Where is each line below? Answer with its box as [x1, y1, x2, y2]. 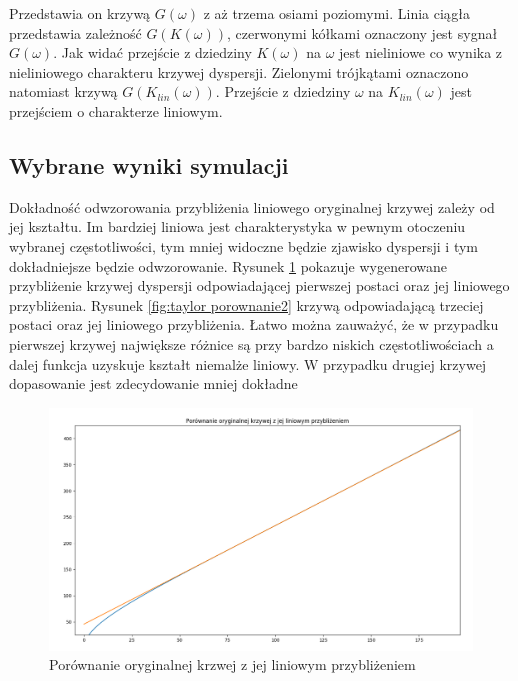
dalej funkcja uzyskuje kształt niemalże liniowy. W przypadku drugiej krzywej [9, 353, 487, 374]
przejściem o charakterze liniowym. [9, 100, 223, 121]
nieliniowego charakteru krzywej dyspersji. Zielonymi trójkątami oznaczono [9, 61, 469, 82]
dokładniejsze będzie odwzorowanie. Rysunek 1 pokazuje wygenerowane [9, 255, 447, 276]
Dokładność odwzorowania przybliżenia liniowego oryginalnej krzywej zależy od [9, 196, 495, 217]
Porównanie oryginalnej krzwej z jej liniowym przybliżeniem [49, 654, 416, 675]
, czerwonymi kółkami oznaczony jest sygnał [227, 22, 498, 43]
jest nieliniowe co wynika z [339, 42, 503, 63]
